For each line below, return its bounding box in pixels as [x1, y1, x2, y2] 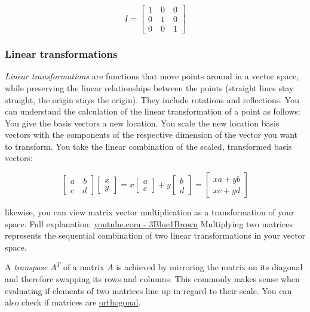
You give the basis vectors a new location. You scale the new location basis [5, 116, 280, 129]
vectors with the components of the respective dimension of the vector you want [5, 128, 297, 141]
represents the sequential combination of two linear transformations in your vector [5, 229, 306, 242]
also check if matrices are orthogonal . [5, 296, 141, 308]
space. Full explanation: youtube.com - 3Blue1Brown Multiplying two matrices [5, 217, 293, 230]
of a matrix [63, 261, 105, 273]
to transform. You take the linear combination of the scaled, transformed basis [5, 140, 292, 152]
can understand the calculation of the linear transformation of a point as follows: [5, 105, 300, 118]
